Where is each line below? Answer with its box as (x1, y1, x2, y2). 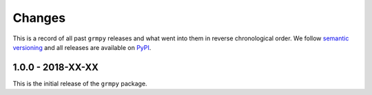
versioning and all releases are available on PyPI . (12, 43, 152, 51)
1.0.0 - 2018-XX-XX (12, 62, 99, 73)
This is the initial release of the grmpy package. (12, 79, 147, 87)
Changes (12, 10, 65, 25)
